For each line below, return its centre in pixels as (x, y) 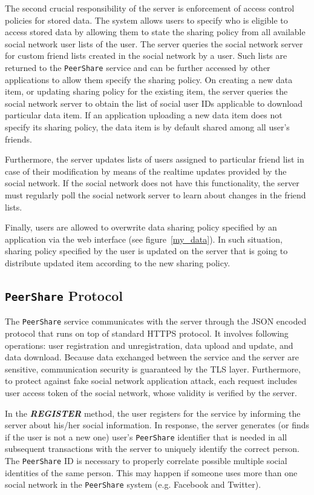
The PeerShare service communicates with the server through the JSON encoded (156, 321)
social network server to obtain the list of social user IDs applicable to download (154, 103)
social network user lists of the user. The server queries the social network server (154, 43)
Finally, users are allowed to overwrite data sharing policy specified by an (141, 227)
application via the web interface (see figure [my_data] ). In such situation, (144, 239)
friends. (18, 139)
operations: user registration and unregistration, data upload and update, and (149, 345)
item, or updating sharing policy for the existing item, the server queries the (146, 91)
